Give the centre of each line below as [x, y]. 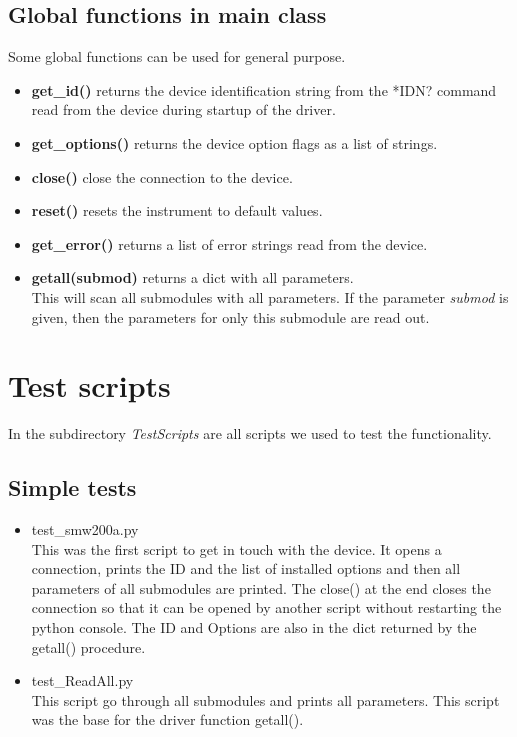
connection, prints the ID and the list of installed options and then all [246, 568]
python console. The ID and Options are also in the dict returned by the [254, 627]
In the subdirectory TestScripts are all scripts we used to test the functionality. [250, 433]
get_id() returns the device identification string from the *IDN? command [264, 89]
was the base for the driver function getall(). [167, 719]
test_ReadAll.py [82, 680]
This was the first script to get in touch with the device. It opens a [236, 548]
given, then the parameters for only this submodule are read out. [230, 316]
